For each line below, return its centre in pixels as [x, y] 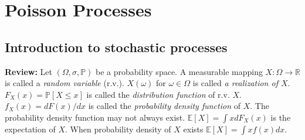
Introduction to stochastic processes [116, 47]
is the [281, 117]
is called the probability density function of [164, 106]
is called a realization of [235, 83]
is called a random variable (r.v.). [65, 83]
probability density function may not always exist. [95, 117]
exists [193, 129]
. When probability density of [118, 129]
